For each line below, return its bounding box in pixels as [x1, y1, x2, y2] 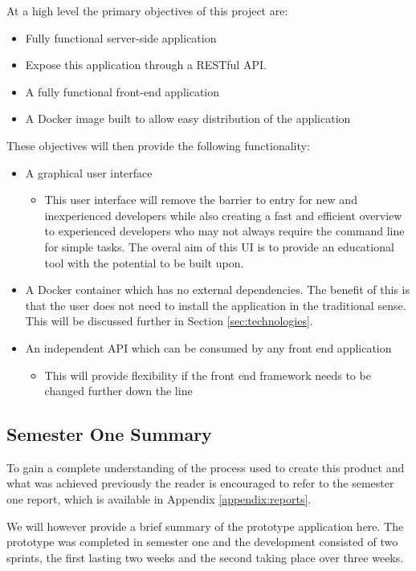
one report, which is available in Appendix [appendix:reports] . [6, 491, 312, 508]
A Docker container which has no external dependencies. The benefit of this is [25, 281, 410, 298]
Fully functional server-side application [25, 29, 217, 46]
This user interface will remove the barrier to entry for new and [44, 191, 357, 208]
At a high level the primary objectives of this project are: [6, 2, 288, 18]
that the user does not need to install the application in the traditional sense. [25, 296, 406, 313]
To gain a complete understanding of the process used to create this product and [6, 459, 405, 475]
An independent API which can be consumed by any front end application [25, 339, 392, 356]
